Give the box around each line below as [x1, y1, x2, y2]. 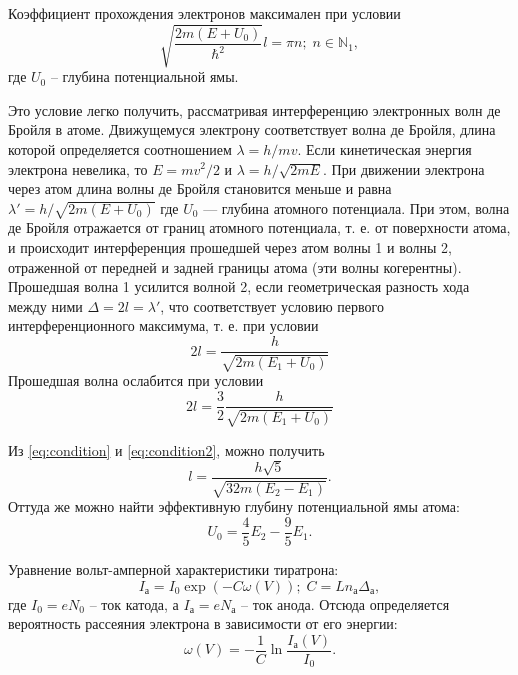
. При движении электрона [323, 158, 485, 179]
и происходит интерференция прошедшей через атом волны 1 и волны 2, [8, 237, 452, 258]
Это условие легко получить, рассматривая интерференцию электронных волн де [8, 99, 501, 120]
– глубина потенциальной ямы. [50, 66, 239, 87]
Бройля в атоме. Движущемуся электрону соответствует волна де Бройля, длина [8, 119, 496, 140]
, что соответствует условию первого [160, 295, 384, 316]
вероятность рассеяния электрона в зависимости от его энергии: [8, 613, 398, 634]
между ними [8, 295, 83, 316]
